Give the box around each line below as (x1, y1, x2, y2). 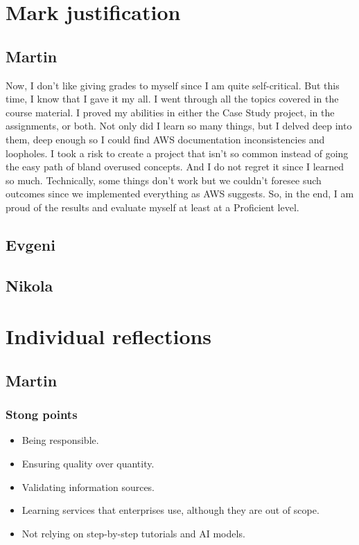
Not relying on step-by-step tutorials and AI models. (21, 526, 245, 540)
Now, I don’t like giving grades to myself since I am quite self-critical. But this (6, 78, 340, 92)
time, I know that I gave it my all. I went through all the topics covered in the (6, 91, 339, 106)
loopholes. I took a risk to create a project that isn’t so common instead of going (6, 145, 349, 160)
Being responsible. (21, 433, 99, 447)
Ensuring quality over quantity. (21, 456, 155, 471)
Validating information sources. (21, 479, 155, 494)
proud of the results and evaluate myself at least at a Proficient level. (6, 199, 299, 214)
